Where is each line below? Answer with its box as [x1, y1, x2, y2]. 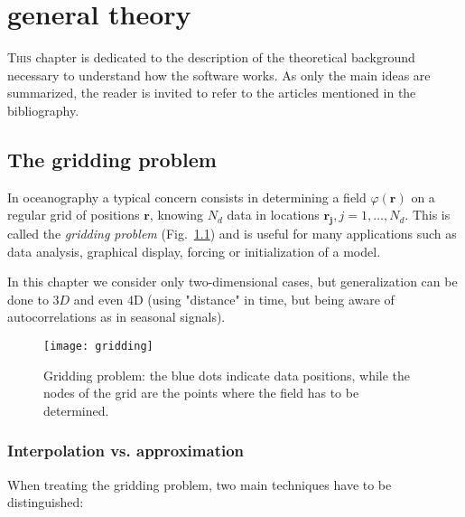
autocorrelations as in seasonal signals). [7, 307, 226, 326]
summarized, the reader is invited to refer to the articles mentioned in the [7, 83, 416, 102]
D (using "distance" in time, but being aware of [133, 289, 395, 308]
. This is [405, 205, 451, 224]
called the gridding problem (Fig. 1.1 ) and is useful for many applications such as [7, 224, 457, 243]
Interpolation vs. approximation [7, 439, 245, 462]
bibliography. [7, 100, 79, 119]
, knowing [149, 205, 203, 224]
